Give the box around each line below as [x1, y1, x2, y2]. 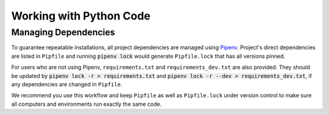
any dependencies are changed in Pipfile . [11, 80, 122, 88]
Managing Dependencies [11, 27, 115, 38]
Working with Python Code [11, 9, 150, 23]
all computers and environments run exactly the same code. [11, 100, 162, 108]
